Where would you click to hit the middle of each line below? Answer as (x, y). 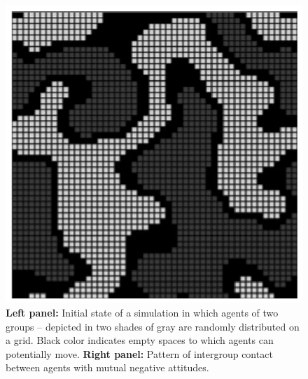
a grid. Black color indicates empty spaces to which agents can (140, 340)
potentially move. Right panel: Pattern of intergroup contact (139, 353)
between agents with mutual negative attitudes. (107, 367)
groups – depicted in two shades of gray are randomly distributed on (153, 326)
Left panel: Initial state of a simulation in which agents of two (142, 313)
